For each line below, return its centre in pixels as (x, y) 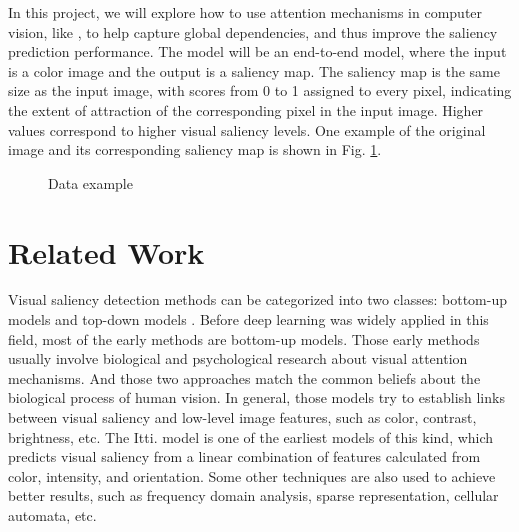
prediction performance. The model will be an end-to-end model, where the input (257, 51)
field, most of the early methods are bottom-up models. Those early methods (244, 338)
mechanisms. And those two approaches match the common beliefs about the (244, 377)
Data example (90, 182)
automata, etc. (52, 515)
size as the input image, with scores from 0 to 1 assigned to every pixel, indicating (260, 90)
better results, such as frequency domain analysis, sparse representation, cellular (253, 495)
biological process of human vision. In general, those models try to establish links (256, 397)
